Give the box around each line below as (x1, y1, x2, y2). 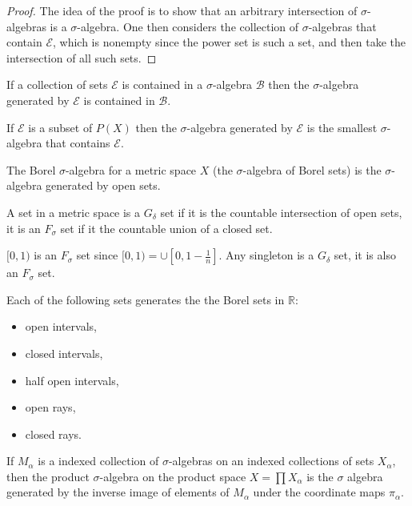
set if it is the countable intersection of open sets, (160, 203, 402, 220)
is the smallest (306, 118, 378, 135)
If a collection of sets (6, 76, 108, 93)
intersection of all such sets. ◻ (6, 49, 157, 66)
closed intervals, (25, 344, 103, 361)
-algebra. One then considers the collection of (77, 18, 299, 34)
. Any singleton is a (218, 247, 314, 263)
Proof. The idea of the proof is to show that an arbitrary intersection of (6, 2, 358, 18)
